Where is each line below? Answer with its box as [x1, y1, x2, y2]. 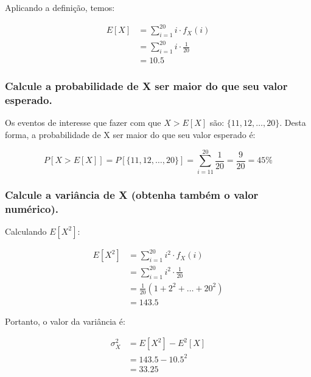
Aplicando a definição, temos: [5, 1, 115, 13]
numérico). [5, 201, 58, 216]
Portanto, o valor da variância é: [5, 314, 125, 327]
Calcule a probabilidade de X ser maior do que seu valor [5, 78, 288, 94]
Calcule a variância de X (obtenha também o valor [5, 187, 259, 202]
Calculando [5, 224, 47, 237]
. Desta [279, 116, 306, 129]
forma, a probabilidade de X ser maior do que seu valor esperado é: [5, 128, 256, 141]
